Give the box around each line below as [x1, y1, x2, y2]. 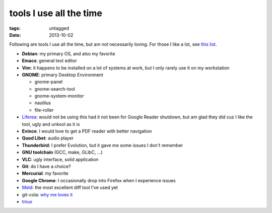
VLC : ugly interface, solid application [22, 156, 99, 162]
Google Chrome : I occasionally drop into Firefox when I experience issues [22, 177, 176, 183]
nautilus [34, 100, 51, 106]
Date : [9, 32, 21, 38]
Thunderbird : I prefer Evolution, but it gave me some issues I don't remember [22, 142, 183, 148]
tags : [9, 25, 21, 31]
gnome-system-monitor [34, 93, 84, 99]
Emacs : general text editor [22, 58, 78, 64]
